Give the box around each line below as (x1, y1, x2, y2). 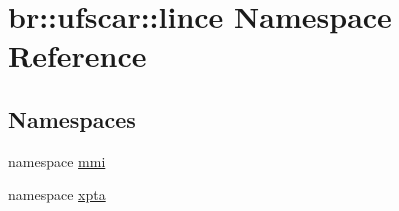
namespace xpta (8, 184, 106, 205)
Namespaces (8, 103, 136, 134)
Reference (8, 35, 147, 76)
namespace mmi (8, 150, 106, 171)
